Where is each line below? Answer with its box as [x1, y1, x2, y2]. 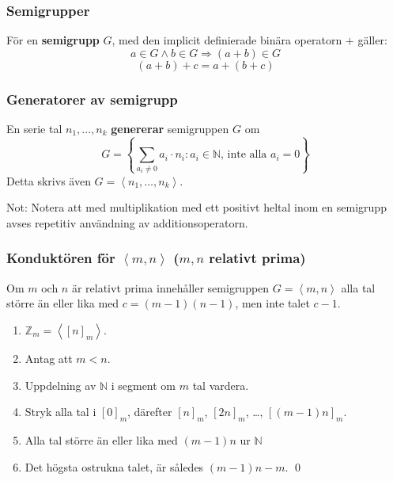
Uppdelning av [25, 376, 96, 393]
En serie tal [6, 120, 62, 137]
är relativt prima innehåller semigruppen [71, 279, 270, 296]
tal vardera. [192, 376, 249, 393]
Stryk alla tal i [25, 403, 96, 420]
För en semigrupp [6, 32, 100, 48]
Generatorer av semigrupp [6, 89, 178, 109]
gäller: [357, 32, 387, 48]
